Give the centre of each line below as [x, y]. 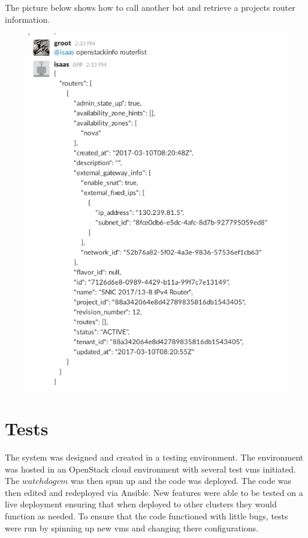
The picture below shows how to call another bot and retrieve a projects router [150, 7]
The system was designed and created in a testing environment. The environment [154, 457]
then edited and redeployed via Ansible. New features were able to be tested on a [154, 492]
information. [28, 19]
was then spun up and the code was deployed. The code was [181, 481]
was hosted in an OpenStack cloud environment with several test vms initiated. [150, 469]
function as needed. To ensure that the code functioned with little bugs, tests [147, 516]
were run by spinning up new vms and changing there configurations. [132, 527]
